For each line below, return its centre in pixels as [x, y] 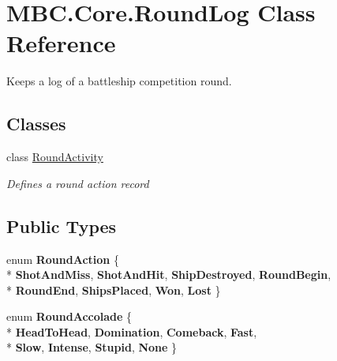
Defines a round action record [78, 183]
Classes [36, 124]
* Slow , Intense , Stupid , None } [92, 347]
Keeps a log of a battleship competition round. [119, 81]
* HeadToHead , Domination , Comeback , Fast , [132, 331]
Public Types [62, 226]
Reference [61, 43]
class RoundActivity [55, 157]
